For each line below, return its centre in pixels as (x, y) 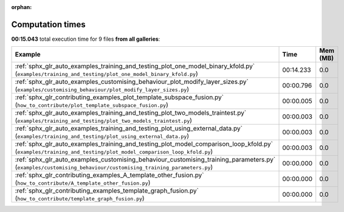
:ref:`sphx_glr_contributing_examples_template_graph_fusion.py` (107, 191)
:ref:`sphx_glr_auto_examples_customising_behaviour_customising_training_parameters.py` (145, 160)
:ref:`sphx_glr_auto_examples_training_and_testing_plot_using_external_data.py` (129, 129)
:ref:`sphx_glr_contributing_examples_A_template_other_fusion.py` (109, 175)
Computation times (48, 24)
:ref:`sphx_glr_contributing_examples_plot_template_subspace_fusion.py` (119, 97)
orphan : (22, 7)
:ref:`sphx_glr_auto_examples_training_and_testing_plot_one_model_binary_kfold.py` (135, 66)
